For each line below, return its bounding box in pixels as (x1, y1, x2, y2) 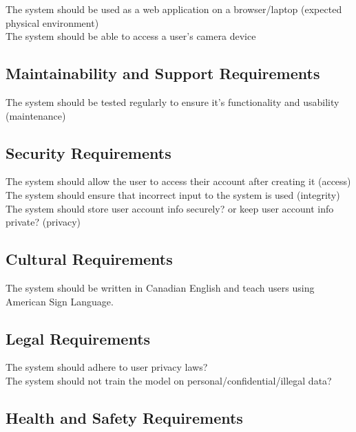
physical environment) (6, 15, 99, 30)
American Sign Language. (6, 294, 114, 308)
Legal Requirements (6, 327, 151, 349)
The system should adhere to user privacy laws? (6, 360, 208, 374)
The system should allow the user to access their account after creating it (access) (6, 174, 351, 188)
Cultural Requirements (6, 248, 173, 270)
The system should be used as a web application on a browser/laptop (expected (6, 2, 342, 16)
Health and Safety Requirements (6, 407, 243, 428)
